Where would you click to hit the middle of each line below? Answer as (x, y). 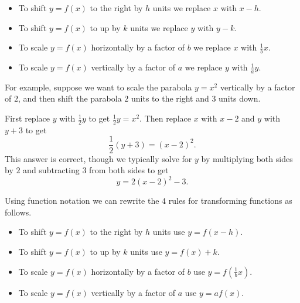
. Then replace (166, 118)
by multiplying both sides (247, 158)
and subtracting (51, 170)
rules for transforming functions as (230, 201)
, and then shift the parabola (70, 98)
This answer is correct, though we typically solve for (98, 158)
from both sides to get (129, 170)
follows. (18, 212)
